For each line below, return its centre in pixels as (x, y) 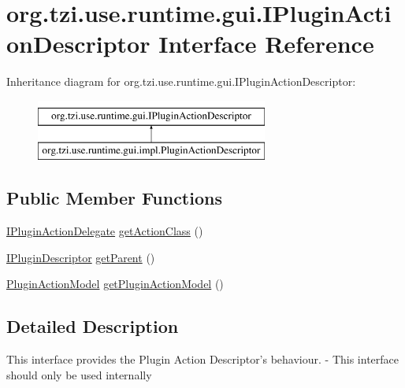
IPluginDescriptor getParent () (81, 257)
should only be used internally (79, 374)
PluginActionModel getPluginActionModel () (115, 284)
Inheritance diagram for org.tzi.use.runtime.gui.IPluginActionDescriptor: (181, 81)
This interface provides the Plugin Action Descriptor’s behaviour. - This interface (203, 359)
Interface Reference (266, 44)
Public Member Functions (114, 198)
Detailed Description (93, 326)
